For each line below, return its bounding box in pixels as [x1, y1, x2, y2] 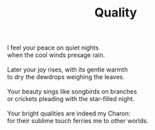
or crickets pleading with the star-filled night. [7, 95, 135, 103]
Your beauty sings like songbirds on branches [7, 87, 138, 96]
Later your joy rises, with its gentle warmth [7, 65, 128, 74]
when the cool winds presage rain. [7, 51, 105, 59]
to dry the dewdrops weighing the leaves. [7, 73, 125, 81]
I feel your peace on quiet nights [7, 43, 99, 52]
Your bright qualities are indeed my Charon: [7, 109, 131, 118]
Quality [94, 5, 138, 21]
